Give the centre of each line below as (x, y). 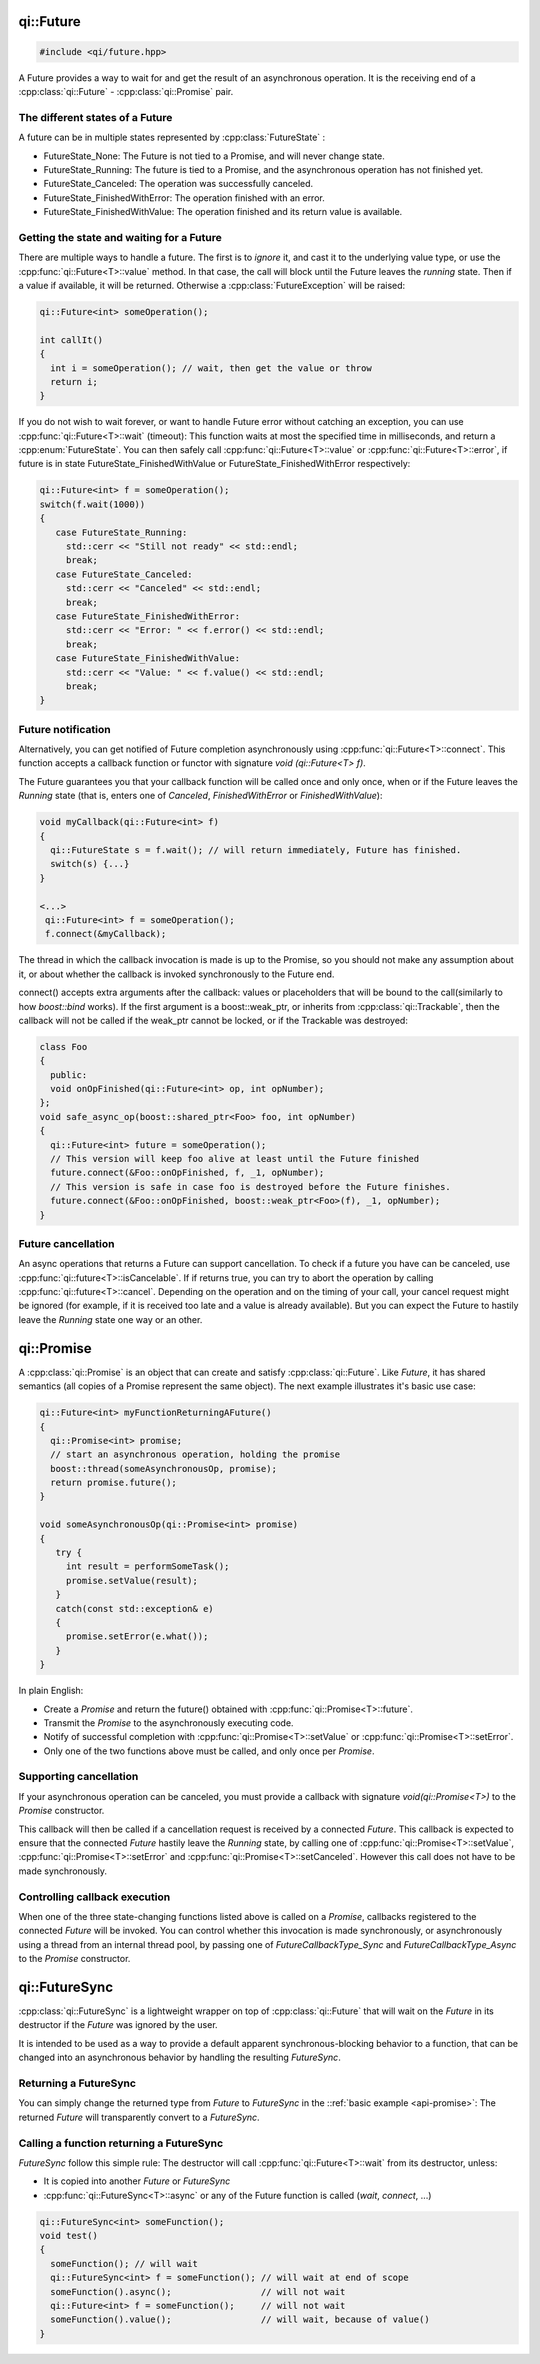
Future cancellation (66, 1243)
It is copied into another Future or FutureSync (137, 2181)
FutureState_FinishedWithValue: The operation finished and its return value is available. (223, 212)
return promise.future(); (113, 1483)
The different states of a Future (95, 117)
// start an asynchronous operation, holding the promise (195, 1454)
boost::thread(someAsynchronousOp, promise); (163, 1468)
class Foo (63, 1046)
